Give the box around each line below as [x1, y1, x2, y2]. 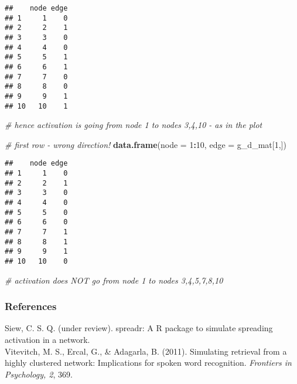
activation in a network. [5, 334, 90, 346]
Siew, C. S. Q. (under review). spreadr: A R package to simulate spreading [5, 322, 273, 334]
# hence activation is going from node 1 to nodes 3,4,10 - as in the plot [5, 119, 262, 131]
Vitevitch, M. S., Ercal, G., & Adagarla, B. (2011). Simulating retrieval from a [5, 345, 287, 357]
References [5, 299, 57, 314]
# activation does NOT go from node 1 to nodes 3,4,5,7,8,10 [5, 274, 223, 286]
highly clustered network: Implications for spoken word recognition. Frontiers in [5, 356, 292, 369]
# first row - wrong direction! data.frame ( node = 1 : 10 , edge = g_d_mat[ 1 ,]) [5, 138, 286, 150]
